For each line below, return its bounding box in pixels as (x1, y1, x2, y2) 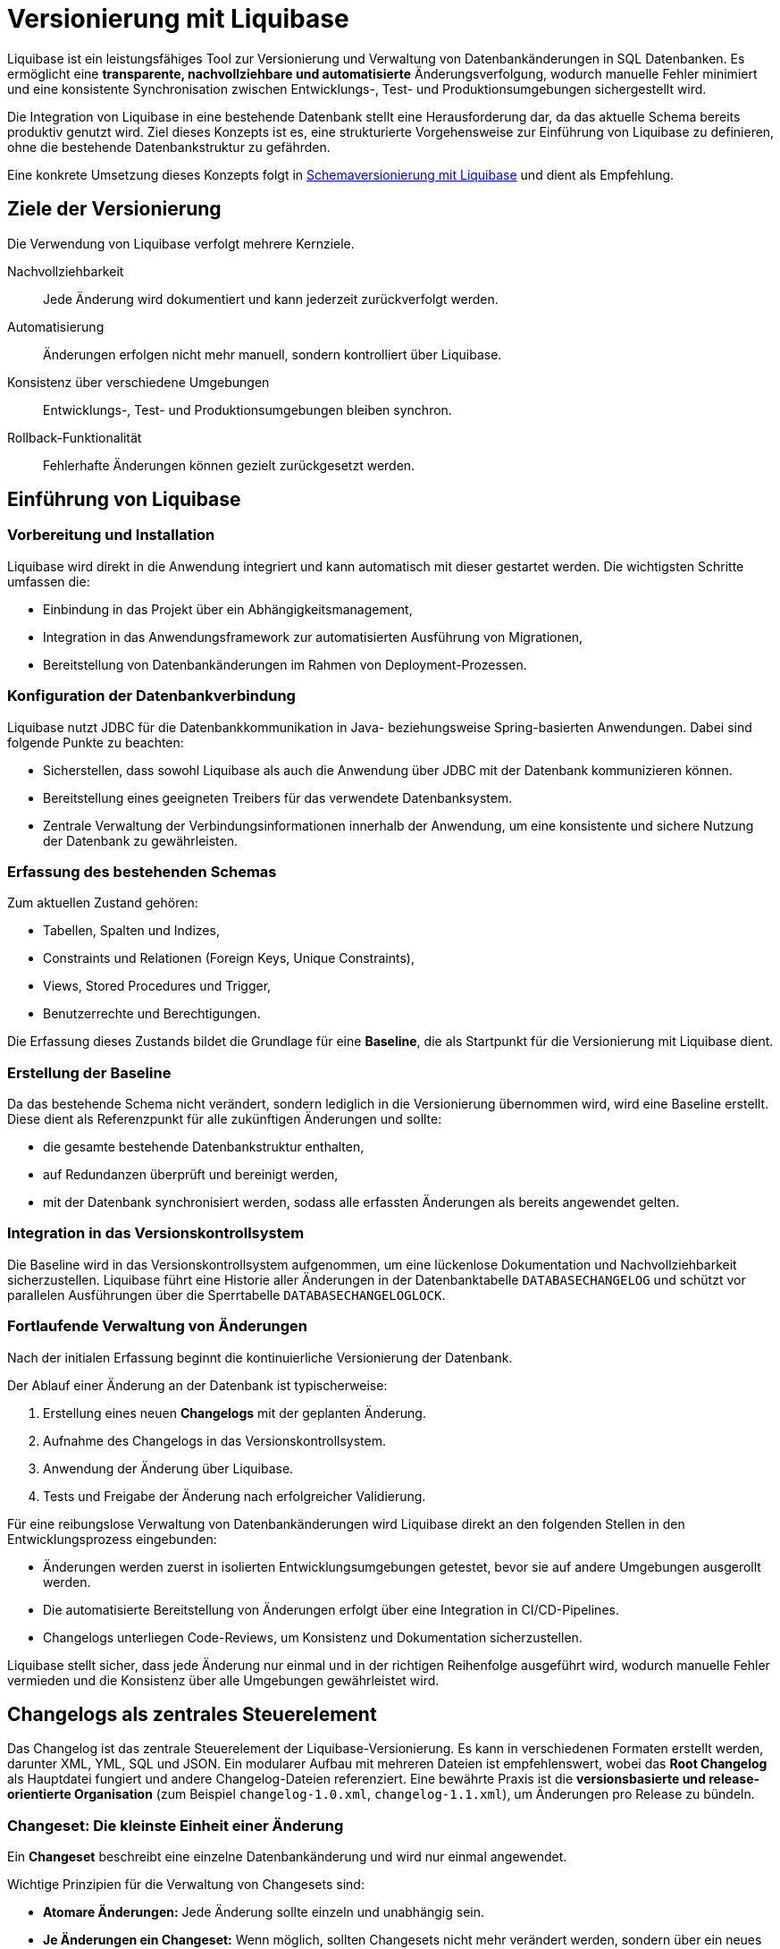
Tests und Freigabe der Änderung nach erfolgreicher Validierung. (43, 1488, 426, 1504)
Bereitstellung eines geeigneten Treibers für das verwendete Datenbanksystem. (43, 789, 513, 806)
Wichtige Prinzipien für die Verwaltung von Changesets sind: (7, 1877, 365, 1893)
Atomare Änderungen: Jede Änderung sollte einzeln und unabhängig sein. (43, 1904, 485, 1920)
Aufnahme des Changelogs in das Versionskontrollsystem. (43, 1432, 386, 1448)
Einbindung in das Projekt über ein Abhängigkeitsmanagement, (43, 601, 413, 617)
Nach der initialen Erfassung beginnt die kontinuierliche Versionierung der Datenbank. (7, 1349, 513, 1365)
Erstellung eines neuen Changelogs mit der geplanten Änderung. (43, 1405, 426, 1421)
